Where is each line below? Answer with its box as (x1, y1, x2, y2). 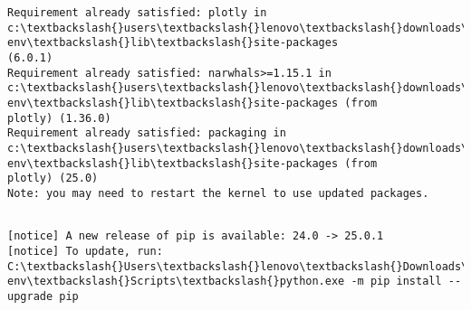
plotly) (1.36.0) (7, 111, 111, 125)
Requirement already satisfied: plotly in (7, 6, 267, 19)
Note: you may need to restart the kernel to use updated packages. (7, 186, 429, 200)
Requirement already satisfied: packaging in (7, 127, 286, 140)
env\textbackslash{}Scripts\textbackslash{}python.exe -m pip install (7, 275, 442, 288)
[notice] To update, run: (7, 244, 163, 258)
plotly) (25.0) (7, 172, 99, 185)
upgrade (7, 289, 53, 303)
